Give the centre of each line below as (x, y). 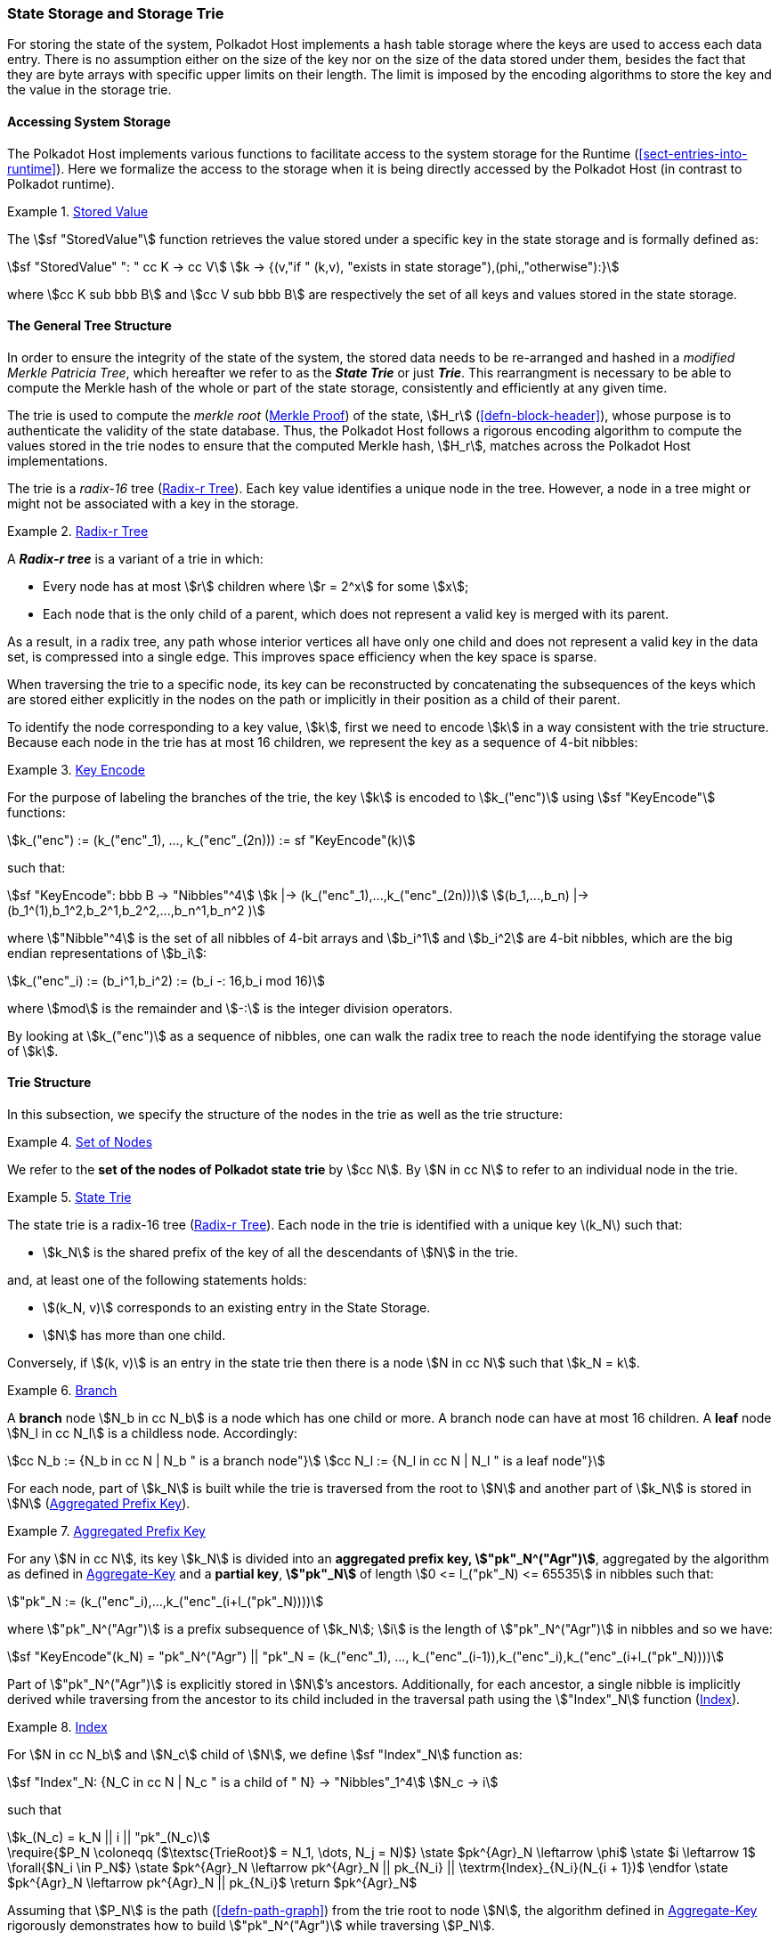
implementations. (58, 460)
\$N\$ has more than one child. (134, 1335)
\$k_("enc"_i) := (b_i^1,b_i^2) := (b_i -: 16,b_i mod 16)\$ (166, 980)
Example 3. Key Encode (76, 769)
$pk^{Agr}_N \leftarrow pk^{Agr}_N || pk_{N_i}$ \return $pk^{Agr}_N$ (212, 1883)
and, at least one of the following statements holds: (157, 1280)
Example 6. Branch (62, 1391)
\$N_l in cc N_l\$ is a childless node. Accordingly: (153, 1433)
